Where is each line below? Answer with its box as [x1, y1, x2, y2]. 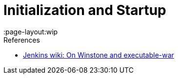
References [3, 35, 40, 44]
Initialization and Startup [3, 2, 166, 18]
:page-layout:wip [3, 27, 58, 36]
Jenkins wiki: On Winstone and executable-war [23, 50, 174, 59]
